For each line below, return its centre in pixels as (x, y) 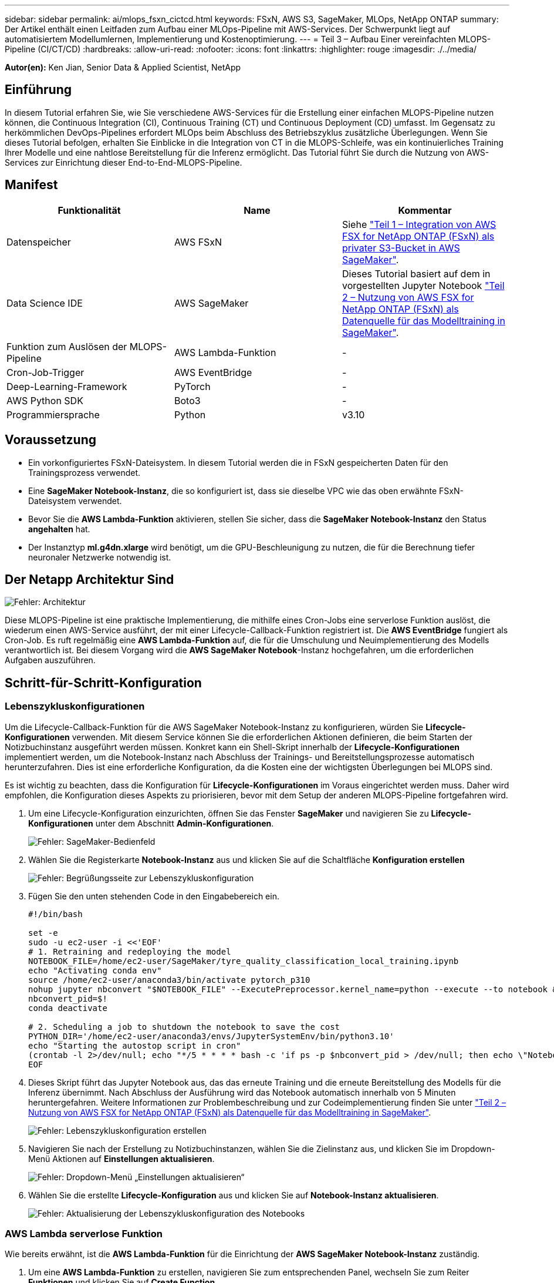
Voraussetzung (50, 440)
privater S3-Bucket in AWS (401, 248)
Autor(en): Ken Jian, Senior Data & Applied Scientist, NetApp (123, 67)
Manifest (31, 185)
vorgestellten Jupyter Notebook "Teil (423, 285)
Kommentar (425, 210)
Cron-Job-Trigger (45, 372)
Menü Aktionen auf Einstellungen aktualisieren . (121, 1158)
